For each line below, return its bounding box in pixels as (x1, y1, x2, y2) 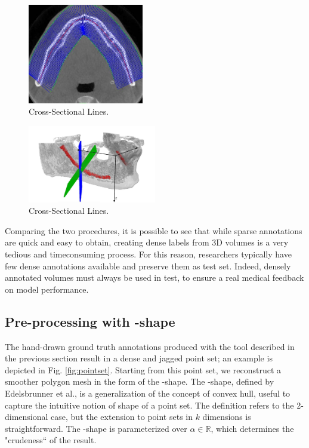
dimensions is (202, 410, 251, 423)
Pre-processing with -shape (5, 312, 175, 330)
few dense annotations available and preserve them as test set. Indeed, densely (5, 259, 291, 272)
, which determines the (211, 422, 294, 434)
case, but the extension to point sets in (51, 410, 193, 423)
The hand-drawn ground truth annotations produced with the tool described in (5, 340, 295, 352)
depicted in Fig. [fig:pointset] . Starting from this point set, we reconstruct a (5, 363, 282, 376)
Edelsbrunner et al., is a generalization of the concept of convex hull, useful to (5, 386, 291, 399)
